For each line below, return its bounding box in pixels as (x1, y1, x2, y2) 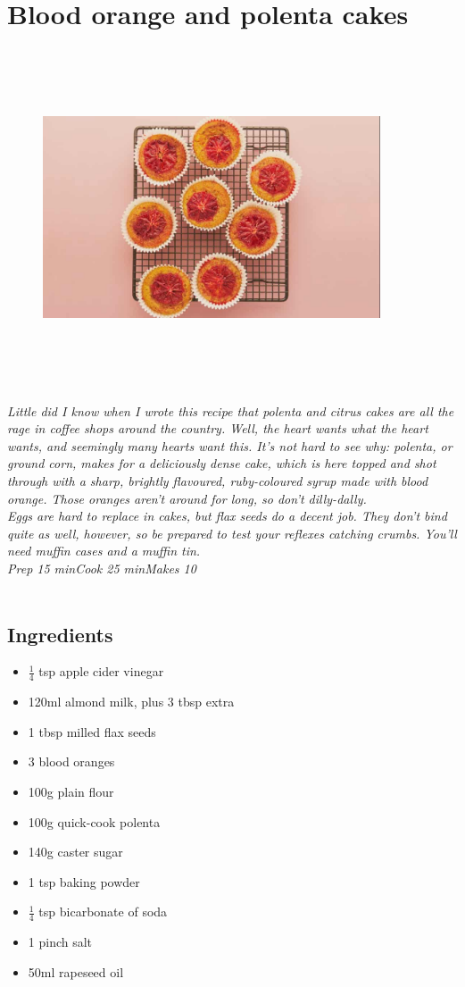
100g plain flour (28, 782, 114, 800)
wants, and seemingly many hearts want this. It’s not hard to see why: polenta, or (7, 436, 453, 455)
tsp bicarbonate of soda (38, 902, 168, 921)
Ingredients (7, 620, 113, 648)
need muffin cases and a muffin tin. (7, 541, 201, 560)
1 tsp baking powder (28, 872, 140, 891)
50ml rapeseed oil (28, 962, 124, 981)
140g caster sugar (28, 842, 123, 861)
